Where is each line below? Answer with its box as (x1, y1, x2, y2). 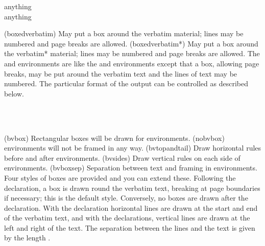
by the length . (4, 232, 51, 243)
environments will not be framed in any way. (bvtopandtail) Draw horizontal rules (4, 142, 261, 153)
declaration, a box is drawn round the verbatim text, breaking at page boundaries (4, 182, 260, 193)
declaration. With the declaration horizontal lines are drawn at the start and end (4, 202, 258, 213)
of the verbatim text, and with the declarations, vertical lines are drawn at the (4, 212, 250, 223)
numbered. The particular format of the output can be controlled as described (4, 78, 248, 89)
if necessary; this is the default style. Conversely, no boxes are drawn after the (4, 192, 248, 203)
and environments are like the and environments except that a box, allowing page (4, 58, 259, 68)
